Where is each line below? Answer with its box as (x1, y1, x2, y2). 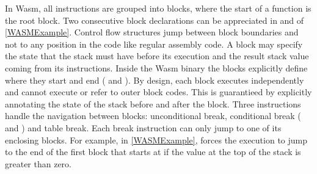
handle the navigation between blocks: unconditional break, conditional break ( (5, 109, 301, 122)
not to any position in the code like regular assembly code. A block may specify (5, 37, 303, 50)
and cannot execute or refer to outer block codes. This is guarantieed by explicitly (5, 85, 312, 98)
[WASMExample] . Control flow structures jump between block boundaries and (5, 26, 299, 38)
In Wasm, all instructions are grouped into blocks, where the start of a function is (5, 2, 312, 14)
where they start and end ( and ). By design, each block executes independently (5, 73, 304, 86)
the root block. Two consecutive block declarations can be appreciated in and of (5, 13, 304, 26)
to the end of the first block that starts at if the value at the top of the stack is (5, 145, 301, 158)
